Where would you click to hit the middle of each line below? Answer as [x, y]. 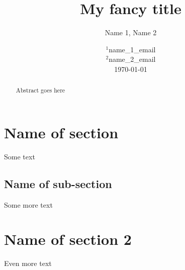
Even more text [28, 263]
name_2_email [132, 59]
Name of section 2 [68, 239]
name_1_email [132, 49]
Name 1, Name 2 [131, 32]
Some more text [28, 204]
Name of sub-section [58, 183]
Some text [20, 156]
